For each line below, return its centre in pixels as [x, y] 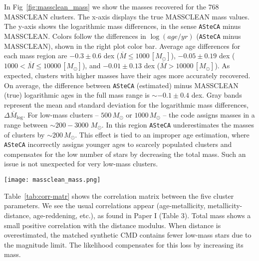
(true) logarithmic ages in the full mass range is [77, 95]
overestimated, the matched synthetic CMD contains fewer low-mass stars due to [128, 235]
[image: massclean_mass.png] [52, 180]
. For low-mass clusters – [61, 114]
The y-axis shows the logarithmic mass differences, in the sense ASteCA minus [123, 26]
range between [26, 124]
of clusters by [24, 134]
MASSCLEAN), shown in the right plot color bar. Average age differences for [122, 46]
